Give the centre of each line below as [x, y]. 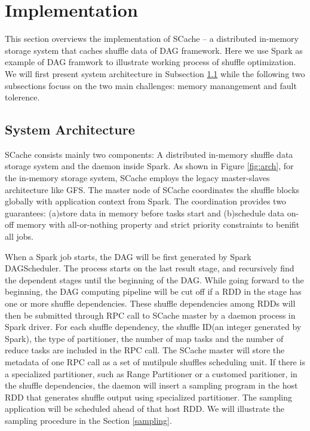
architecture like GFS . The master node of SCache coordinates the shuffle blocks [152, 189]
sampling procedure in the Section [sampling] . [88, 420]
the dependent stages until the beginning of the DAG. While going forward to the [154, 279]
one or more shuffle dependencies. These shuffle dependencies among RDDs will [150, 303]
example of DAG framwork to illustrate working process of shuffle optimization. [151, 62]
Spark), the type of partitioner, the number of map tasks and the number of [144, 338]
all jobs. [19, 236]
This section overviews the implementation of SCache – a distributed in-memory [152, 39]
